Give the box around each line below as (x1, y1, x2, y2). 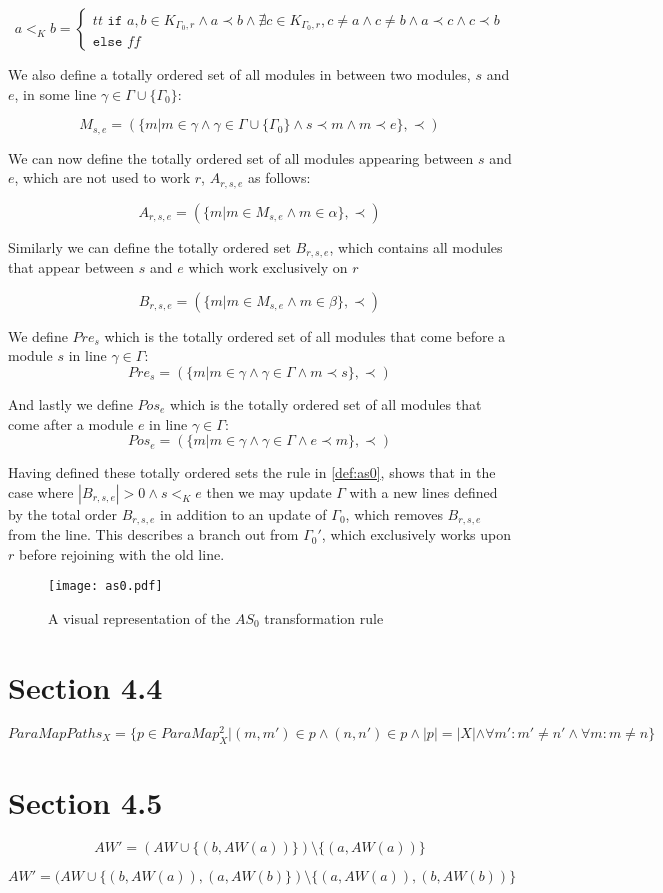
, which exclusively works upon (321, 524, 512, 545)
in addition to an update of (160, 503, 327, 524)
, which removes (345, 503, 443, 524)
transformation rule (264, 608, 384, 628)
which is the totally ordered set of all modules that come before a (104, 325, 506, 346)
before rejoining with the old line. (18, 543, 225, 564)
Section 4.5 (8, 781, 163, 822)
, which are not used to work (14, 167, 191, 188)
